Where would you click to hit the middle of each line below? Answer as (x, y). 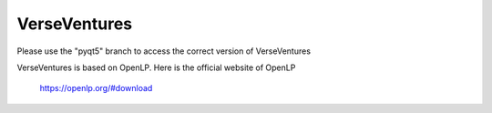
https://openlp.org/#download (96, 88)
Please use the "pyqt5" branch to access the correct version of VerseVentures (164, 51)
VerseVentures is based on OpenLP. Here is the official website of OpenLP (156, 67)
